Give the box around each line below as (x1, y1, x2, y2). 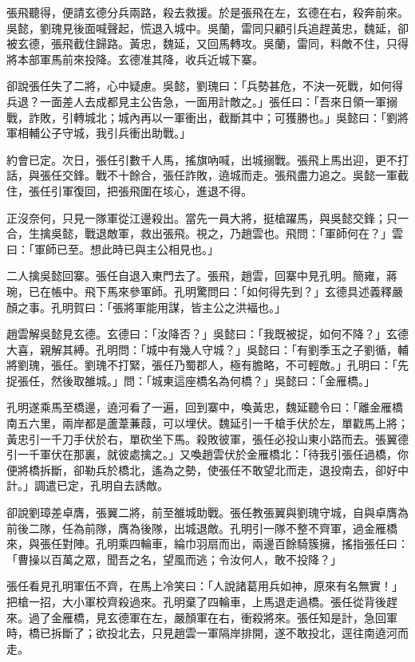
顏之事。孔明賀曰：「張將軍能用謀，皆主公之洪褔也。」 (6, 298, 286, 315)
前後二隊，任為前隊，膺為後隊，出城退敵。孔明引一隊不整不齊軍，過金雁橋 (6, 519, 397, 536)
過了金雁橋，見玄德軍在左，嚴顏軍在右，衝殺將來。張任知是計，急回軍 (28, 609, 397, 625)
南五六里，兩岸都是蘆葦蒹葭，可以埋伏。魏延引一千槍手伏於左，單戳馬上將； (6, 415, 409, 431)
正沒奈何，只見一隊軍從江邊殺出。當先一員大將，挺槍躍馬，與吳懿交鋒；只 (6, 209, 397, 226)
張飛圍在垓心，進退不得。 (117, 182, 252, 199)
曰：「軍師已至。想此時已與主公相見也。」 (6, 240, 219, 257)
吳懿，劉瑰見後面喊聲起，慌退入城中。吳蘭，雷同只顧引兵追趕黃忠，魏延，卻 (6, 19, 409, 36)
